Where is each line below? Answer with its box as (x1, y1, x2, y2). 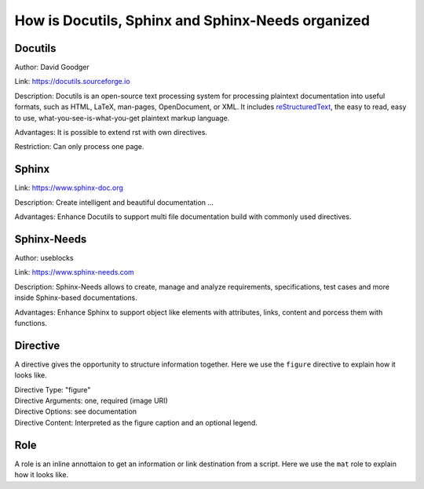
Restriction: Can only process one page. (14, 142, 144, 151)
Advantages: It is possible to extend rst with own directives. (14, 128, 208, 137)
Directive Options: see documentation (14, 407, 137, 416)
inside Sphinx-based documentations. (14, 293, 137, 302)
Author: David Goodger (14, 63, 90, 72)
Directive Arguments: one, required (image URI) (14, 396, 168, 406)
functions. (14, 318, 47, 327)
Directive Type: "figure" (14, 385, 91, 394)
